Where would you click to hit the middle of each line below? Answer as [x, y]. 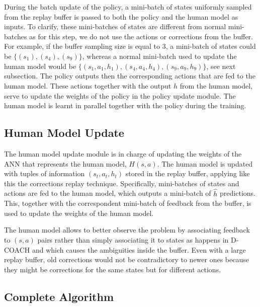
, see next [221, 66]
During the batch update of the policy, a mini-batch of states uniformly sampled [128, 7]
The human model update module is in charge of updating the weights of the [123, 153]
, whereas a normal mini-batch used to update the [159, 56]
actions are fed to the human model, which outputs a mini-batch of [108, 193]
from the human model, [216, 85]
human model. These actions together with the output [88, 85]
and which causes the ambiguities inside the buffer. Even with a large [139, 249]
